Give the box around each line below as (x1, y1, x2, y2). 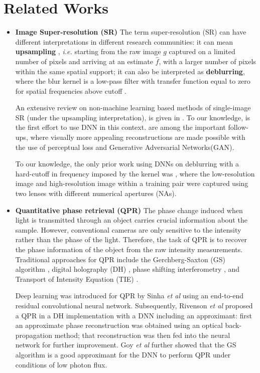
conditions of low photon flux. (15, 359, 107, 369)
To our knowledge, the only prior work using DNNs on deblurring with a (15, 158, 239, 169)
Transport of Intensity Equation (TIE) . (15, 273, 139, 284)
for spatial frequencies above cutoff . (15, 85, 126, 96)
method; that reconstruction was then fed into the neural (54, 329, 230, 340)
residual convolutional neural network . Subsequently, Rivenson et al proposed (15, 300, 253, 310)
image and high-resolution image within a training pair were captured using (15, 178, 248, 189)
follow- (228, 122, 248, 132)
